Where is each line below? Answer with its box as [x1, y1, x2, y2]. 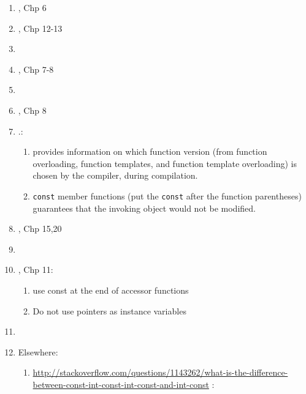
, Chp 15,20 [18, 222, 62, 235]
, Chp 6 [18, 1, 47, 13]
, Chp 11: [18, 263, 53, 276]
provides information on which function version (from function [33, 145, 267, 158]
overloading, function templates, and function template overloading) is [33, 157, 297, 169]
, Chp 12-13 [18, 21, 63, 34]
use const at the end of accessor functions [33, 283, 189, 296]
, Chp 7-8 [18, 62, 54, 75]
